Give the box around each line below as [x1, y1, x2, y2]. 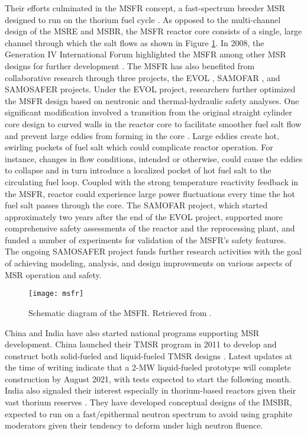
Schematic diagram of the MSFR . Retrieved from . [28, 306, 212, 318]
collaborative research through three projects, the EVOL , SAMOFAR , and [5, 71, 280, 83]
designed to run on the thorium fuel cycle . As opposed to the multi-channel [5, 13, 281, 25]
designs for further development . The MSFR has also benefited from [5, 59, 255, 72]
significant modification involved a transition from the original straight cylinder [5, 106, 292, 118]
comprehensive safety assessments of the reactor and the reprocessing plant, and [5, 222, 295, 234]
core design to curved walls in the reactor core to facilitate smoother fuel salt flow [5, 117, 301, 130]
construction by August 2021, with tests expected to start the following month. [5, 372, 292, 385]
